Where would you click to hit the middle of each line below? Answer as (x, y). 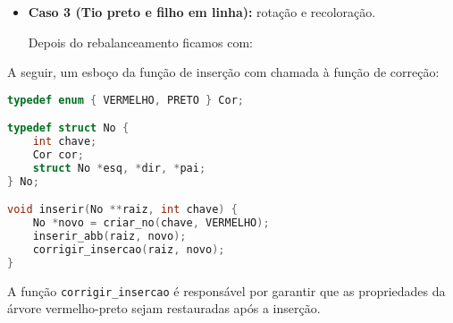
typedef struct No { (68, 128)
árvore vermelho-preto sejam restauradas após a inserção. (164, 308)
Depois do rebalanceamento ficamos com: (140, 42)
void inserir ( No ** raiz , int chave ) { (122, 210)
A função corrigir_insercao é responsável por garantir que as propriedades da (226, 290)
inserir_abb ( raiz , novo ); (109, 237)
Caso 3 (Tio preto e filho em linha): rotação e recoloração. (202, 12)
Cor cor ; (58, 155)
